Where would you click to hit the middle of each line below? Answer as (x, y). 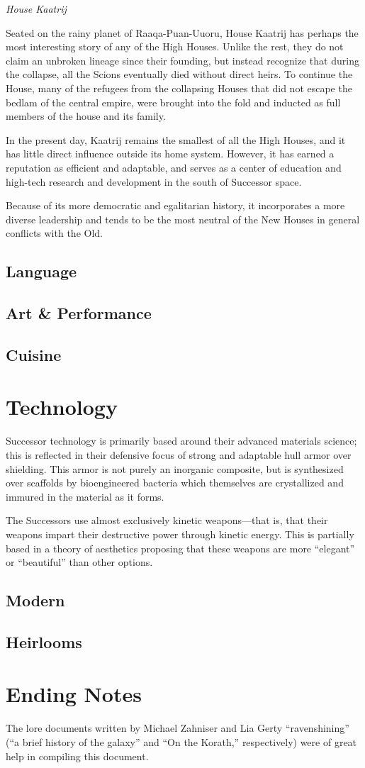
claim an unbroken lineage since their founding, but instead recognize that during (182, 60)
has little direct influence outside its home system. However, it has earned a (170, 154)
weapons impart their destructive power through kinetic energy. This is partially (180, 534)
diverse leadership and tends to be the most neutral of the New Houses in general (183, 219)
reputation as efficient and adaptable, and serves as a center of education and (174, 167)
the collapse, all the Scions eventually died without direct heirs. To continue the (179, 74)
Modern (35, 600)
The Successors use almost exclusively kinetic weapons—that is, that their (167, 520)
